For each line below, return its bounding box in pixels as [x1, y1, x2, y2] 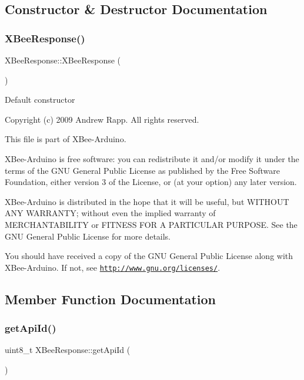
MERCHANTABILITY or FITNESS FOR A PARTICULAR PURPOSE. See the [5, 218, 298, 230]
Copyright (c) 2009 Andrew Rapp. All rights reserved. [5, 113, 199, 125]
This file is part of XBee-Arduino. [5, 133, 126, 145]
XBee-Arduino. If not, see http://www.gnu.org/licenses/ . [5, 261, 221, 273]
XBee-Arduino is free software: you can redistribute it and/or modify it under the [5, 152, 299, 164]
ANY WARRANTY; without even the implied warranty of [5, 207, 216, 219]
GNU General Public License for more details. [5, 230, 171, 242]
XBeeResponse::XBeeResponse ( [5, 54, 121, 66]
